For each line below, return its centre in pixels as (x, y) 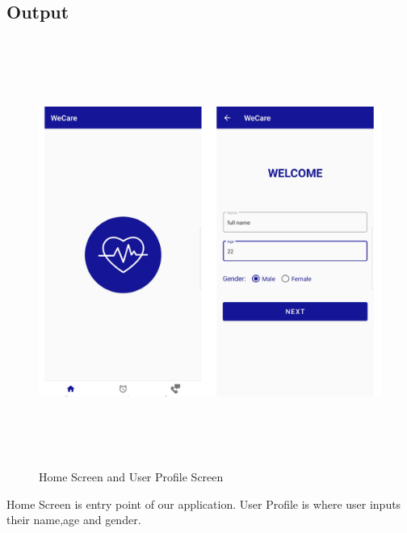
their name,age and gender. (74, 520)
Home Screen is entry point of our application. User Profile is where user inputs (204, 504)
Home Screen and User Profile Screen (131, 476)
